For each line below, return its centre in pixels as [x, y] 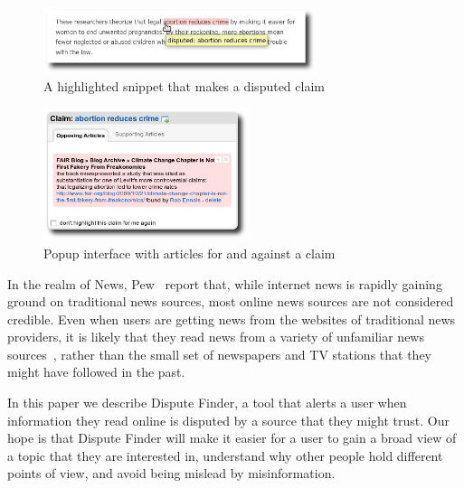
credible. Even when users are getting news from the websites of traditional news [232, 319]
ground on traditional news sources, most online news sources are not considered [231, 301]
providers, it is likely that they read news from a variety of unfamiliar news [216, 337]
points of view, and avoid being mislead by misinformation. [171, 473]
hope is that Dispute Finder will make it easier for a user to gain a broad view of [232, 438]
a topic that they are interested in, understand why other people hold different [225, 455]
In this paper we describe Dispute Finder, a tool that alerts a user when [207, 403]
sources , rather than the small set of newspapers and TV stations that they [219, 354]
